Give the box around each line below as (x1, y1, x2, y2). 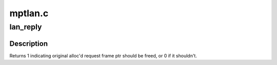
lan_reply (9, 22, 42, 31)
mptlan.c (9, 8, 49, 19)
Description (9, 39, 48, 48)
